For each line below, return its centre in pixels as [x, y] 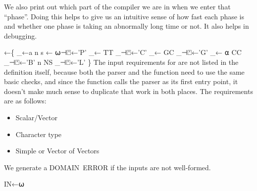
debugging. [21, 35]
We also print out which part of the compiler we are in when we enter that [117, 6]
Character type [39, 134]
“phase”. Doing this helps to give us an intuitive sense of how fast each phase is [124, 16]
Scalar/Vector [36, 117]
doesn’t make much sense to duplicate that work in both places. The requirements [128, 91]
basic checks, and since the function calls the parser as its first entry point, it [121, 81]
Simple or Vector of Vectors [57, 151]
